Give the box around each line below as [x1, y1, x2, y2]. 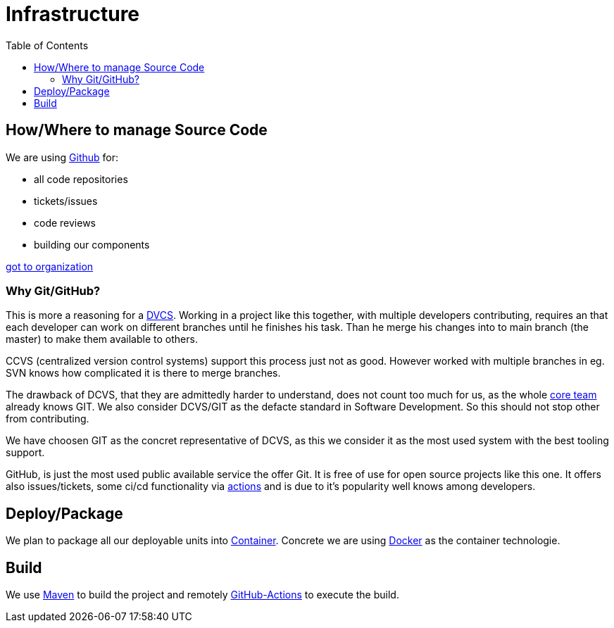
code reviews [34, 216, 96, 229]
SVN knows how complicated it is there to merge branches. [6, 367, 281, 379]
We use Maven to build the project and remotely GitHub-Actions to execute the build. [6, 589, 399, 601]
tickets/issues [34, 194, 98, 207]
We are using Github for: [6, 151, 119, 163]
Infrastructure [6, 2, 140, 26]
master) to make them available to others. [6, 333, 198, 346]
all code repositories [34, 172, 128, 185]
